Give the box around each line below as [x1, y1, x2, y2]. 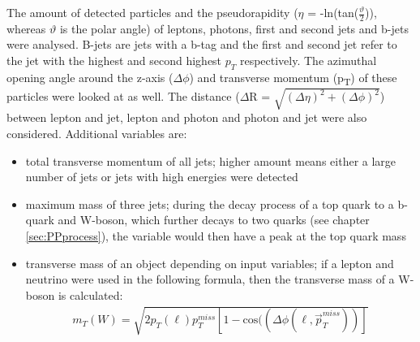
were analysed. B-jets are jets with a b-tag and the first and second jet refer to [6, 36, 397, 53]
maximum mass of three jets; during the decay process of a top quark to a [25, 195, 394, 212]
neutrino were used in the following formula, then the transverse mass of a [25, 271, 395, 288]
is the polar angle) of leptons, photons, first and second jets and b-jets [59, 19, 409, 37]
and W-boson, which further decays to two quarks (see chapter [58, 211, 370, 228]
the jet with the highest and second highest [6, 52, 222, 69]
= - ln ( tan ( [307, 4, 359, 20]
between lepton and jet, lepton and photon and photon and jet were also [6, 109, 367, 126]
